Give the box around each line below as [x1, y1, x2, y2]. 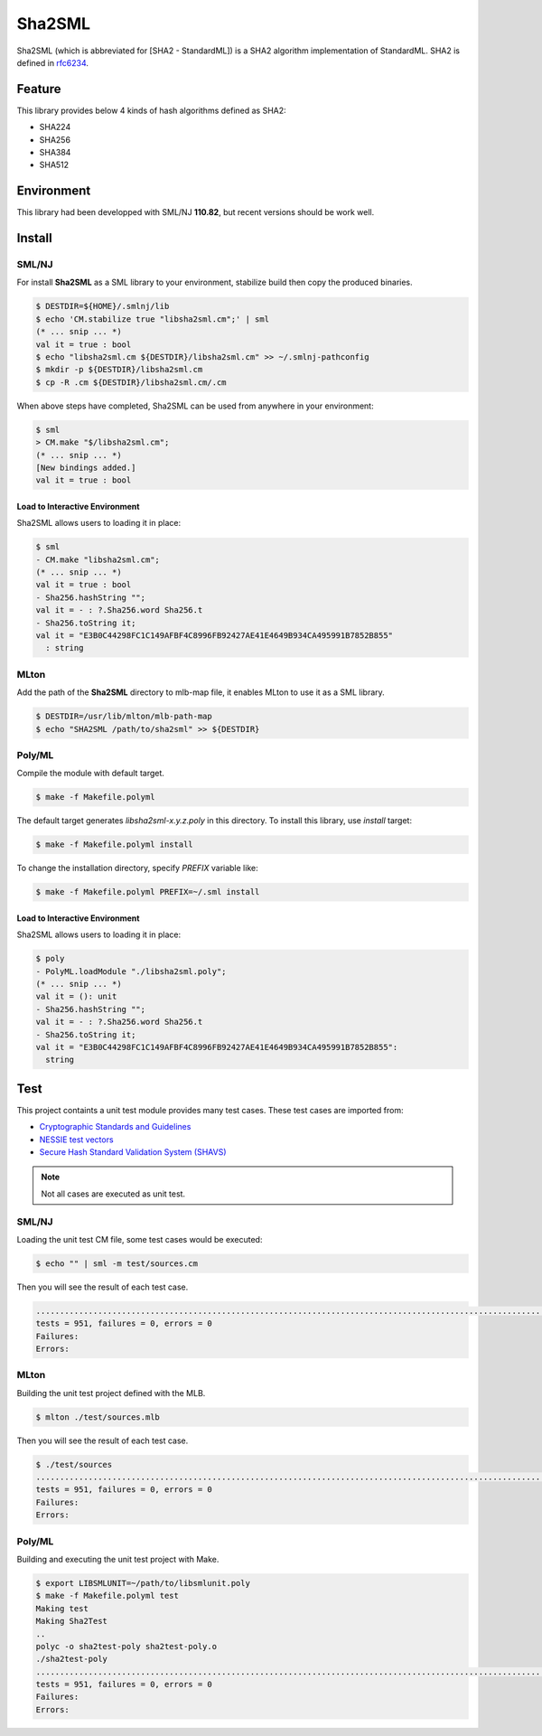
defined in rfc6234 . [16, 57, 89, 68]
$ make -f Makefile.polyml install [35, 840, 193, 849]
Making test [35, 1603, 89, 1613]
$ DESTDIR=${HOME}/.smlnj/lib [35, 301, 170, 312]
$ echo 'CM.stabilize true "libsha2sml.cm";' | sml [35, 314, 270, 324]
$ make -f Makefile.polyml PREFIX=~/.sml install [35, 887, 260, 897]
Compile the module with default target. [16, 768, 164, 779]
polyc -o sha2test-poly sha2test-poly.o [35, 1641, 217, 1651]
